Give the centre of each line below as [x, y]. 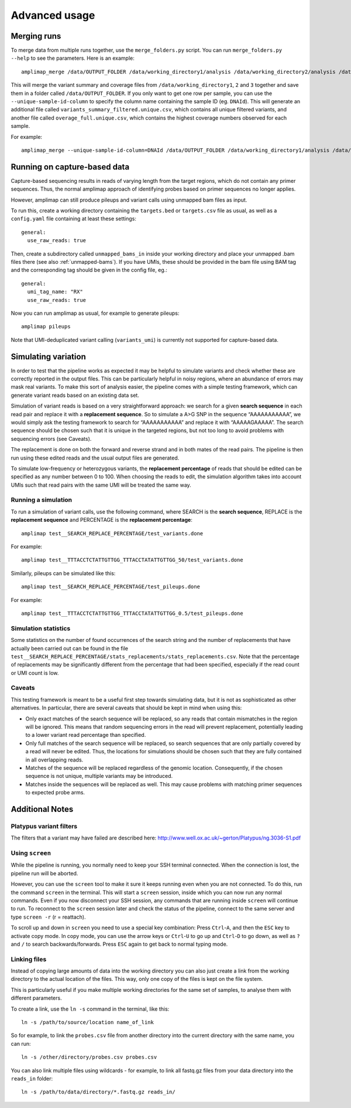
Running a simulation [42, 500]
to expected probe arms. [55, 793]
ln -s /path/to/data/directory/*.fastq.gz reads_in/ [98, 1092]
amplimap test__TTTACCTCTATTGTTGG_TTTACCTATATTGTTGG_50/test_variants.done [132, 560]
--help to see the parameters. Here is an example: [73, 58]
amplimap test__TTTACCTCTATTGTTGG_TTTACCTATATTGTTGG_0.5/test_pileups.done [132, 613]
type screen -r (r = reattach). [48, 917]
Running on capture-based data [70, 167]
